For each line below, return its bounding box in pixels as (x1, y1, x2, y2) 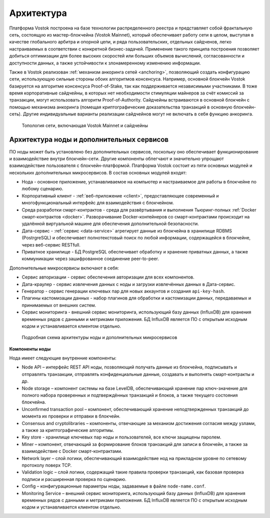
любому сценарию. (21, 185, 63, 192)
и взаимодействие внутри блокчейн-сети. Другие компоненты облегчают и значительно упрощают (9, 155, 224, 161)
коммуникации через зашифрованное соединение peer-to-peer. (21, 255, 159, 262)
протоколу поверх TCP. (21, 462, 72, 468)
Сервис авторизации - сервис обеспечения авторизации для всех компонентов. (21, 274, 194, 280)
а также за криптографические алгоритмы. (21, 427, 114, 433)
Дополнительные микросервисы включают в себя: (9, 265, 119, 271)
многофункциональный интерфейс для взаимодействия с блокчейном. (21, 200, 174, 206)
